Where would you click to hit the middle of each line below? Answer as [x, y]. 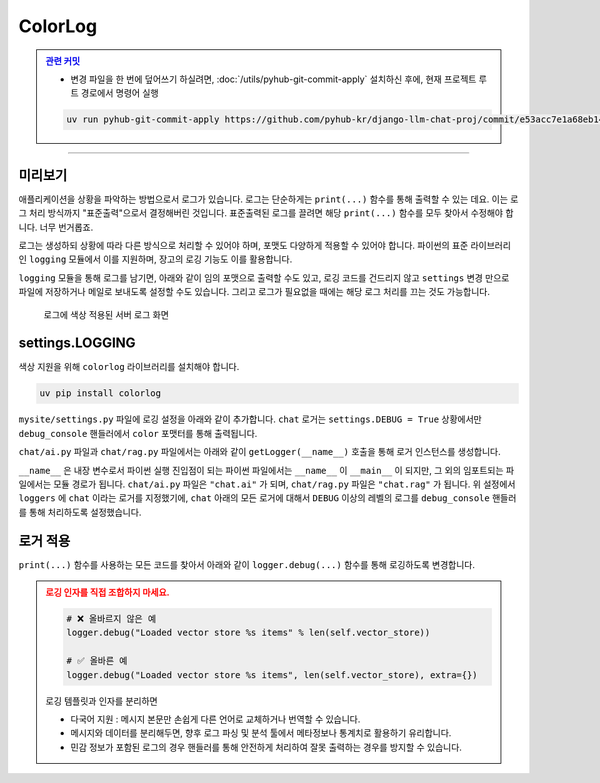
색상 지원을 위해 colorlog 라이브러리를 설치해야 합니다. [129, 367]
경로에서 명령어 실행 [119, 93]
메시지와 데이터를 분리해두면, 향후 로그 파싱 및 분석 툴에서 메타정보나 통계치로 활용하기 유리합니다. [261, 733]
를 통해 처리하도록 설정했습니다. [80, 512]
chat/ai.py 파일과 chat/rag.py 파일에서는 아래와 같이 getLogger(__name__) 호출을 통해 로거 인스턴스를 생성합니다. [259, 452]
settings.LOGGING [77, 343]
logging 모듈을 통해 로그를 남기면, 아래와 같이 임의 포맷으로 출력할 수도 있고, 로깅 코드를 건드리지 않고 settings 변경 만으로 [264, 277]
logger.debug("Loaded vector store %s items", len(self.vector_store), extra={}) [272, 674]
